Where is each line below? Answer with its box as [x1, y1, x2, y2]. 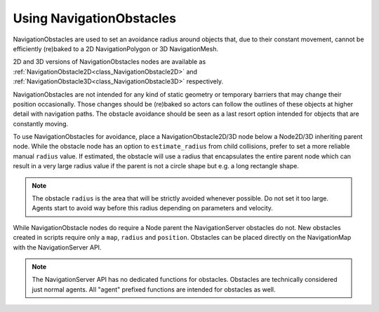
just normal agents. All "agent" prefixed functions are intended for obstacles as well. [32, 285, 276, 294]
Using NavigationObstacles [13, 11, 177, 26]
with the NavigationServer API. [13, 243, 102, 252]
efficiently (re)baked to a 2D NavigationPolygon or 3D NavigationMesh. [13, 44, 219, 53]
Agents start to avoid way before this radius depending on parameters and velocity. [32, 204, 274, 212]
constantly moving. [13, 119, 69, 128]
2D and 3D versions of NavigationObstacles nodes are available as [13, 57, 206, 66]
